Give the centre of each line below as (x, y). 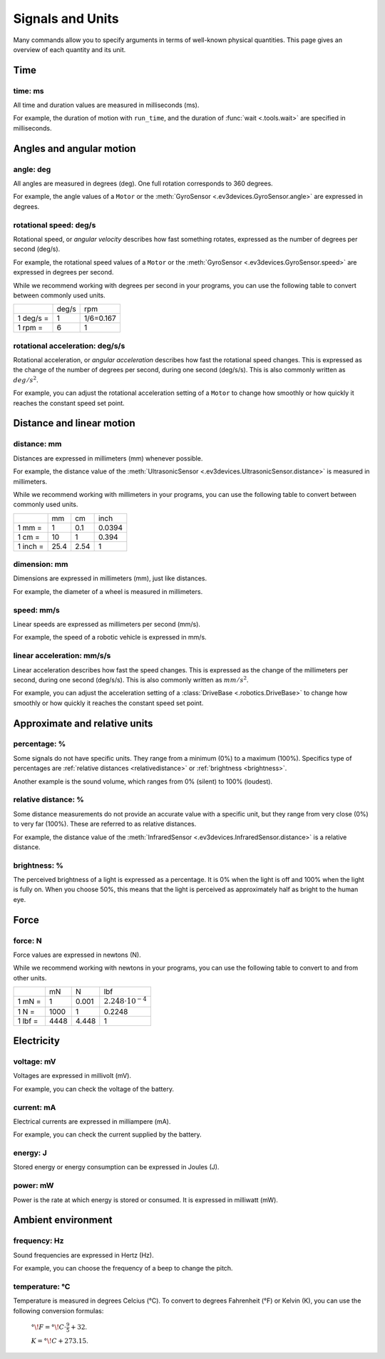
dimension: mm (41, 565)
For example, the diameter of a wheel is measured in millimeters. (108, 591)
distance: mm (37, 444)
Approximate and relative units (83, 723)
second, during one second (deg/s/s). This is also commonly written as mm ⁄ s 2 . (131, 679)
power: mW (34, 1186)
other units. (30, 978)
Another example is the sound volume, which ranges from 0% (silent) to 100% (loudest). (143, 781)
